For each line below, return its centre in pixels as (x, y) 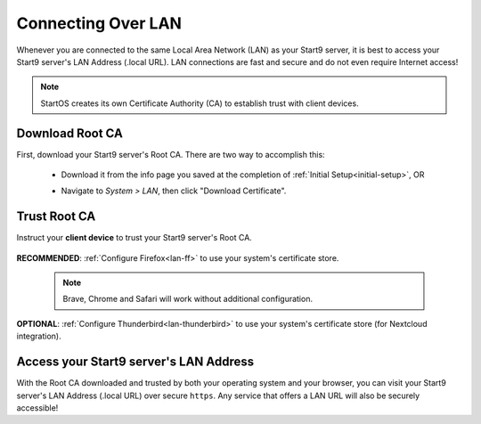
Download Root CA (70, 133)
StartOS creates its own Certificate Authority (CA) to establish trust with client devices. (200, 103)
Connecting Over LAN (99, 23)
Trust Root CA (56, 217)
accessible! (37, 408)
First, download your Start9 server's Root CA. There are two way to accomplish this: (171, 154)
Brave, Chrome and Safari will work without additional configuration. (188, 299)
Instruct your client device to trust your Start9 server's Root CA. (135, 238)
